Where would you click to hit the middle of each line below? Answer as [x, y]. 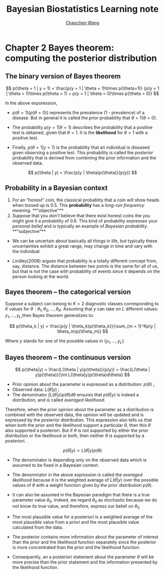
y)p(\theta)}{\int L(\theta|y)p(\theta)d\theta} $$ [82, 375]
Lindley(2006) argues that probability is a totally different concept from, [85, 261]
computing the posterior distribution [81, 58]
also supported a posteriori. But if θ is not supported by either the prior [77, 430]
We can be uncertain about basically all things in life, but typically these [85, 241]
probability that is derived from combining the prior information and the [84, 158]
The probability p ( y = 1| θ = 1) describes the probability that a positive [82, 127]
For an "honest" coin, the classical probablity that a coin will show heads [86, 200]
